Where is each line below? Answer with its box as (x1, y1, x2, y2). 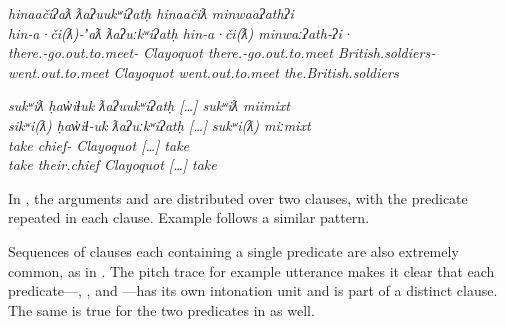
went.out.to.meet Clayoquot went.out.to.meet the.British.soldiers (8, 61, 399, 82)
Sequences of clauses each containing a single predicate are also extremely (8, 240, 459, 261)
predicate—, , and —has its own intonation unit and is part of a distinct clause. (8, 280, 498, 301)
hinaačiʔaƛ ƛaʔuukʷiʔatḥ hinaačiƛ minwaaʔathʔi (8, 3, 294, 23)
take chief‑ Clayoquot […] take (8, 134, 190, 155)
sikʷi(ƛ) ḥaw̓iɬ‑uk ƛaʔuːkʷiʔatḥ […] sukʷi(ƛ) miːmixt (8, 114, 311, 135)
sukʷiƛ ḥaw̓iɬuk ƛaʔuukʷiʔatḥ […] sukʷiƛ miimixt (8, 95, 290, 116)
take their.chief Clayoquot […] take (8, 154, 217, 175)
